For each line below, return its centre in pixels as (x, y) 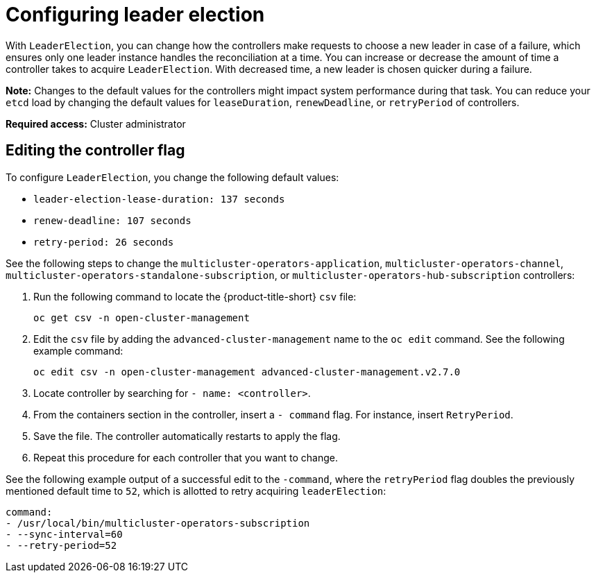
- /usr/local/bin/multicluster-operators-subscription (158, 523)
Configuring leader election (135, 15)
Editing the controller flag (95, 151)
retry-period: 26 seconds (104, 242)
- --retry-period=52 (61, 545)
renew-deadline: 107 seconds (112, 220)
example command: (78, 350)
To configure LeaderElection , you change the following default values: (172, 177)
